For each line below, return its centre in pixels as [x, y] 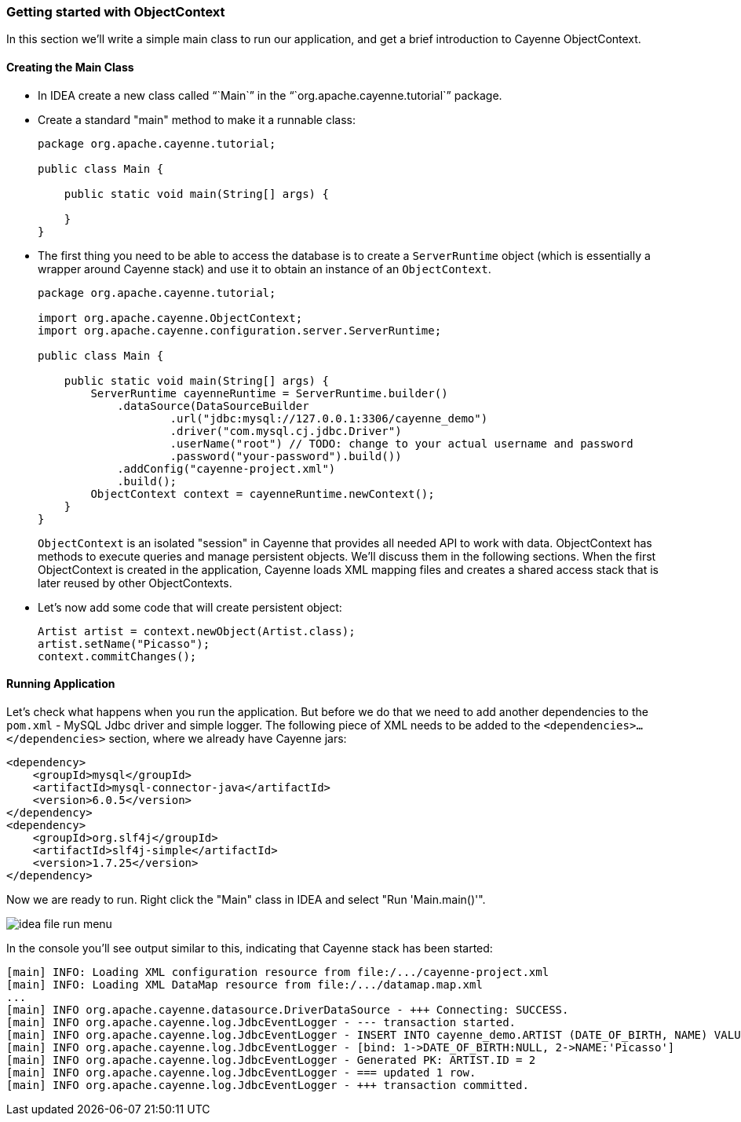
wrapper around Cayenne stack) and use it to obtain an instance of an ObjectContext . [265, 269]
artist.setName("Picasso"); [124, 643]
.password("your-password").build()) [286, 456]
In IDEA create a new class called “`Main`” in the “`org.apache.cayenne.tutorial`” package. [270, 95]
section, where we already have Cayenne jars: [228, 738]
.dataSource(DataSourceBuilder [213, 406]
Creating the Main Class [70, 67]
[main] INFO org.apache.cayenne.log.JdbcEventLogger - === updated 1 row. [241, 1072]
